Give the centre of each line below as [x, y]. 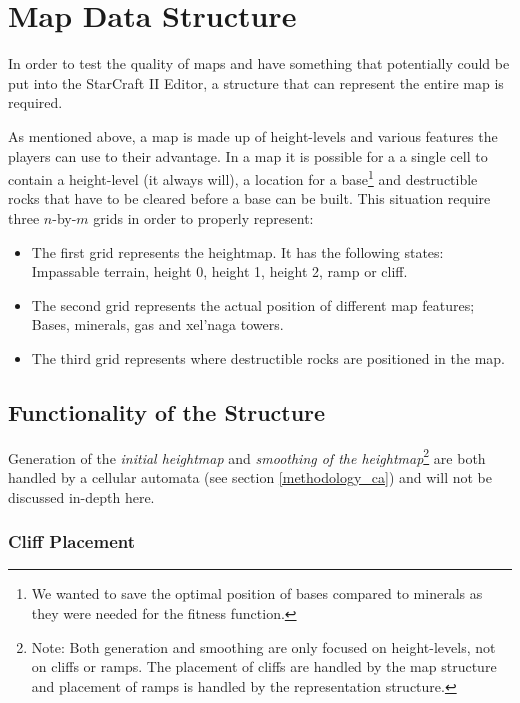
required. [35, 102]
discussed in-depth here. [81, 496]
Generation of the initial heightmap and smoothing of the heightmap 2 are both [247, 456]
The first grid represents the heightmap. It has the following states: [237, 251]
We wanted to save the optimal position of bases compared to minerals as [257, 593]
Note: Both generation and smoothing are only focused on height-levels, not [263, 646]
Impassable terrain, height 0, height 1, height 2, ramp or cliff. [219, 271]
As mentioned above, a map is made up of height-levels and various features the [253, 135]
